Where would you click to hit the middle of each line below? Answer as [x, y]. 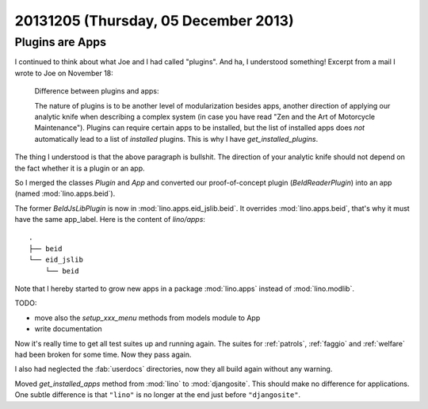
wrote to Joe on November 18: [64, 73]
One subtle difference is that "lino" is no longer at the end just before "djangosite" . [158, 395]
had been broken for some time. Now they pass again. [103, 354]
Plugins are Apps [61, 42]
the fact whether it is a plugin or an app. [80, 168]
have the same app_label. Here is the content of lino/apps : [110, 220]
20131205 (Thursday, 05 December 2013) [154, 21]
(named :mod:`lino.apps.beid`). [65, 193]
